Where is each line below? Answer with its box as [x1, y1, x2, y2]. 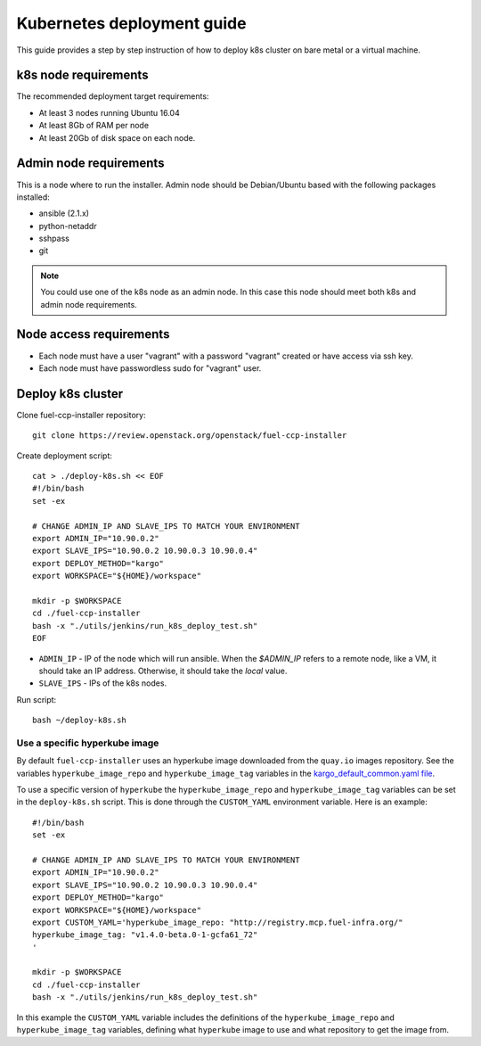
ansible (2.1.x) [38, 208, 89, 218]
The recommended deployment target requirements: [16, 91, 209, 102]
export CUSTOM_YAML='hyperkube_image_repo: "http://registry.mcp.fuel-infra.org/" [32, 917, 404, 927]
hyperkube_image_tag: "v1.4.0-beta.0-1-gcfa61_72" [32, 930, 258, 940]
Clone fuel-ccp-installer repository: [16, 409, 146, 420]
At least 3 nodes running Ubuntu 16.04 [38, 107, 180, 118]
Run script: [16, 694, 57, 704]
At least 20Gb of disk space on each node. [38, 132, 196, 143]
